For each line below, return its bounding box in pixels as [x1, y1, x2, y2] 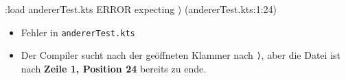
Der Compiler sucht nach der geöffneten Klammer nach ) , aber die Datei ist [21, 48, 341, 62]
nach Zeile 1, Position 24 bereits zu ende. [21, 61, 207, 75]
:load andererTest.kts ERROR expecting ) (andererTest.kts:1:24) [5, 2, 277, 16]
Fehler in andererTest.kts [21, 25, 135, 39]
